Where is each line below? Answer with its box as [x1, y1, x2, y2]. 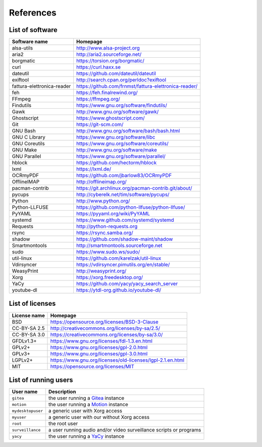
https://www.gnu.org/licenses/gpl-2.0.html [50, 344, 148, 350]
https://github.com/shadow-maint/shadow [76, 236, 173, 243]
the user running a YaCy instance [48, 433, 125, 440]
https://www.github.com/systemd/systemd [76, 216, 174, 223]
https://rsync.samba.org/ [76, 230, 133, 236]
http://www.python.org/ [76, 198, 131, 204]
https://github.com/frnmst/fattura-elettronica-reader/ [76, 83, 197, 90]
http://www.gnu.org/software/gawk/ [76, 108, 159, 115]
